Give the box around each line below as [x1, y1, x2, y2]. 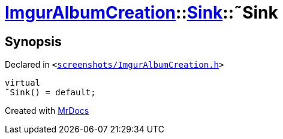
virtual [5, 78, 41, 88]
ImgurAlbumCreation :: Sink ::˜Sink [5, 2, 278, 23]
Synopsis [5, 34, 62, 49]
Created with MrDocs [5, 105, 89, 116]
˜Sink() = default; [5, 87, 96, 98]
